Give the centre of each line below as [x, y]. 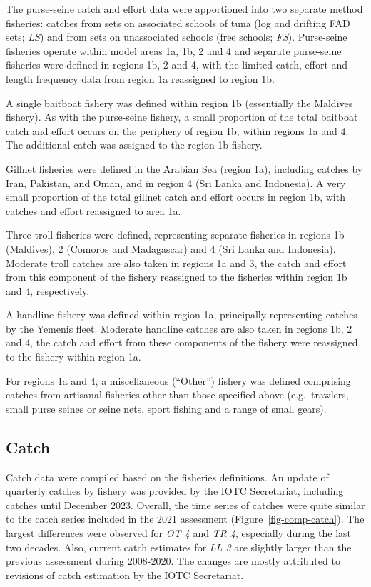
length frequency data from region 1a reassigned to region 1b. [140, 78]
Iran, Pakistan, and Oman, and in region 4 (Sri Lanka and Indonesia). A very [176, 182]
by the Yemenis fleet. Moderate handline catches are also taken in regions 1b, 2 [179, 328]
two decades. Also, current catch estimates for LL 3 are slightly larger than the [179, 547]
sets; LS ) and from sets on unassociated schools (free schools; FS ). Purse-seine [177, 37]
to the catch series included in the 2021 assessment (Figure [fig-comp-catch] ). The [185, 519]
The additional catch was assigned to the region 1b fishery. [134, 145]
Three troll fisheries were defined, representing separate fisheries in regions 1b [175, 235]
